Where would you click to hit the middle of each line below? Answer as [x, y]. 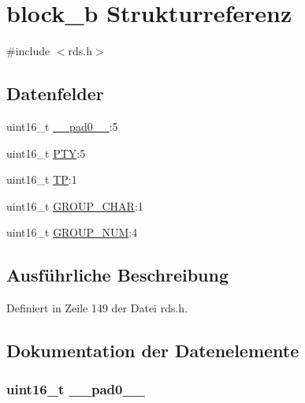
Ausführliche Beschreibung [117, 275]
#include [28, 51]
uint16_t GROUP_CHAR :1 [75, 205]
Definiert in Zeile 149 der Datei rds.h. [97, 308]
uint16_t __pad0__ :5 [62, 126]
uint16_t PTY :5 [46, 153]
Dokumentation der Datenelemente [153, 351]
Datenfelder [55, 93]
